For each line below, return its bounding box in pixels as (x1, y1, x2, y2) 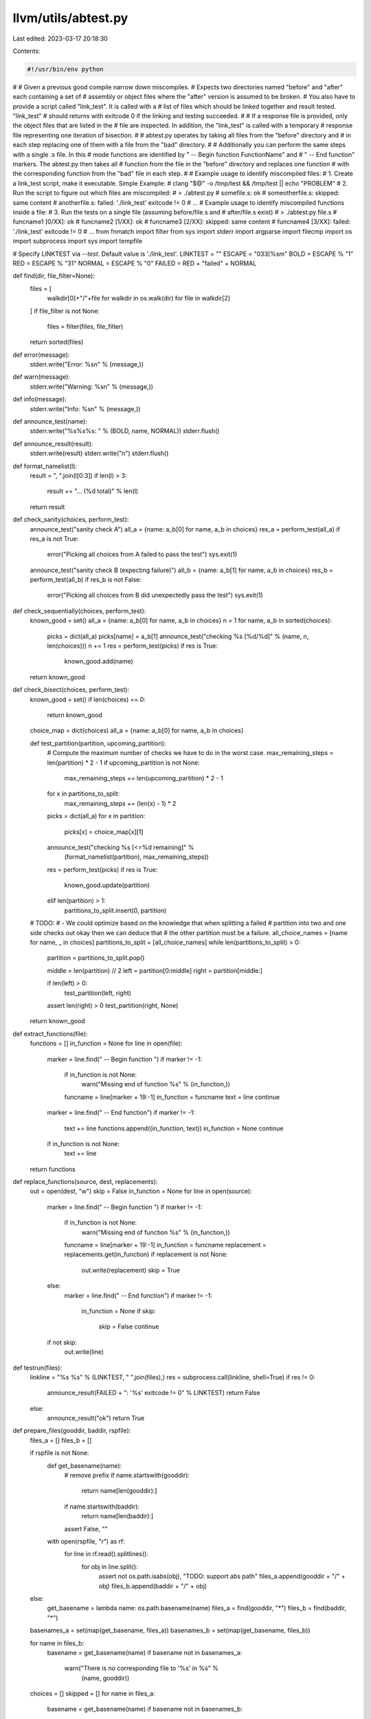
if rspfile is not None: (30, 1449, 89, 1457)
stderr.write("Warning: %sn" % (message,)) (30, 382, 154, 391)
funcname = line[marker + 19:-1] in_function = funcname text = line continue (64, 1093, 280, 1101)
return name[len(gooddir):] (81, 1487, 157, 1495)
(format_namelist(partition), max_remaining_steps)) (64, 853, 209, 861)
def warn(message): (12, 373, 70, 381)
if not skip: (47, 1338, 77, 1346)
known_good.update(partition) (64, 881, 150, 890)
